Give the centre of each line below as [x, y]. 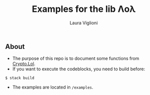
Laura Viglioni [84, 23]
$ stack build [20, 78]
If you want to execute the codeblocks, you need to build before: [79, 69]
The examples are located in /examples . [53, 87]
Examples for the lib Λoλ [84, 9]
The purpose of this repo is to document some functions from [76, 58]
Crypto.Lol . [24, 64]
